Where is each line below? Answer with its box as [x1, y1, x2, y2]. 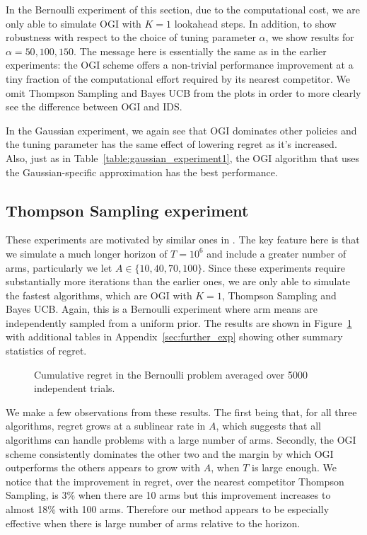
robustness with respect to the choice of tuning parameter [6, 30, 256, 45]
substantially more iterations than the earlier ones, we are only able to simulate [6, 274, 351, 289]
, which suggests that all [216, 418, 321, 433]
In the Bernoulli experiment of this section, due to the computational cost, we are [6, 2, 361, 16]
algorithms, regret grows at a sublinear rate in [6, 418, 206, 433]
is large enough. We [252, 460, 337, 475]
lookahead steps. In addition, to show [174, 16, 337, 30]
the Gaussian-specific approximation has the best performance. [6, 164, 278, 179]
